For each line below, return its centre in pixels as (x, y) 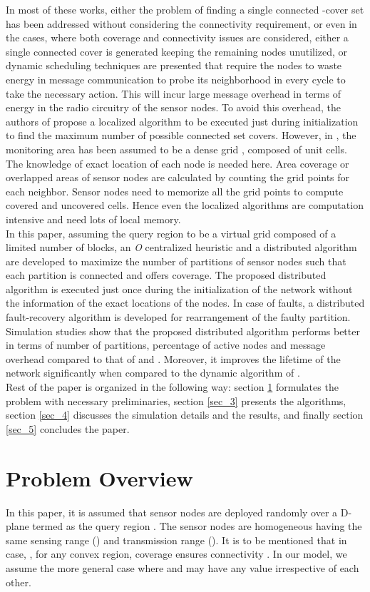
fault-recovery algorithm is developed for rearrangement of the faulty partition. (178, 317)
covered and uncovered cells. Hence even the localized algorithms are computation (185, 205)
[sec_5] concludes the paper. (68, 428)
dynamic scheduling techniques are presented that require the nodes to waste (174, 65)
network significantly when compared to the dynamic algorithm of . (153, 373)
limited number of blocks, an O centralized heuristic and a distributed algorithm (181, 247)
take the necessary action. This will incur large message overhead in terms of (173, 93)
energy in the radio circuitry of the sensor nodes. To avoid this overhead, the (173, 107)
